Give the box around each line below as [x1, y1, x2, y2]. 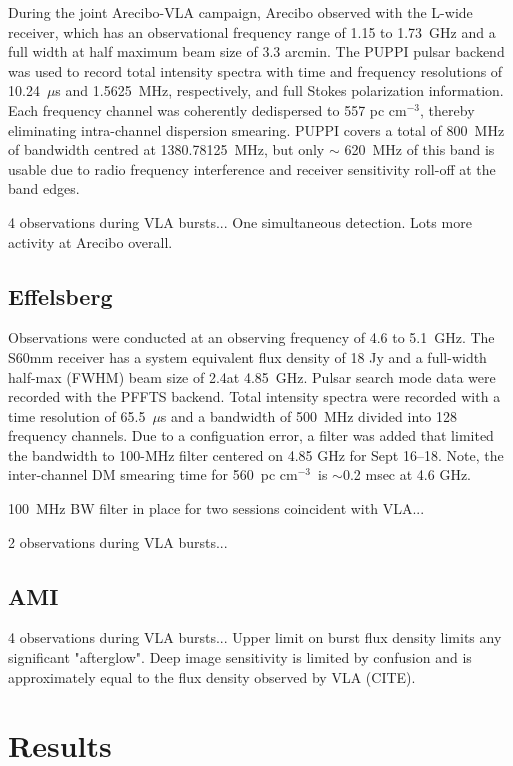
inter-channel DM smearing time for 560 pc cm [8, 464, 298, 485]
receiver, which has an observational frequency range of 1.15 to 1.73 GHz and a [8, 21, 496, 42]
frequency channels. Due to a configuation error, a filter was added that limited [8, 425, 494, 446]
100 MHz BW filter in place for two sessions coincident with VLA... [8, 498, 425, 519]
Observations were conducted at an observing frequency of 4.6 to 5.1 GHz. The [8, 327, 495, 348]
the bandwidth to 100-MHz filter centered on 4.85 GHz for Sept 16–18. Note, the [8, 444, 504, 465]
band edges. [8, 178, 80, 199]
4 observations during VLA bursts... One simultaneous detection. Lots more [8, 211, 472, 232]
